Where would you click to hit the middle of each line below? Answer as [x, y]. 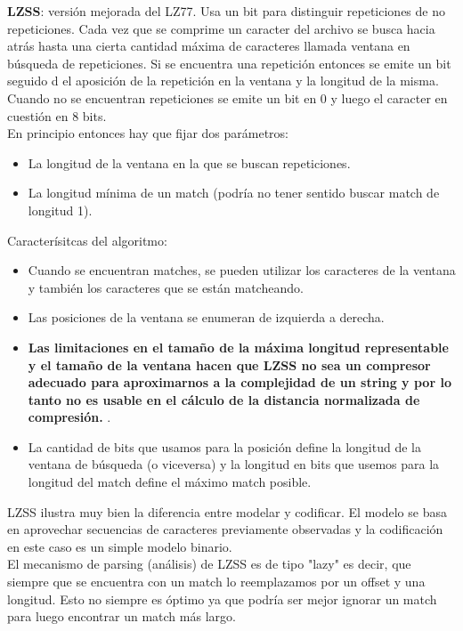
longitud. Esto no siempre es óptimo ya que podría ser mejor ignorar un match [222, 599]
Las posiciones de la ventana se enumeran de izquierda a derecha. [206, 317]
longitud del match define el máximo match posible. [170, 482]
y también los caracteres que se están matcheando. [166, 287]
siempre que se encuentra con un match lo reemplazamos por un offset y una [216, 582]
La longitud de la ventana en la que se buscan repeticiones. [189, 162]
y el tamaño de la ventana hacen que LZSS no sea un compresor [229, 364]
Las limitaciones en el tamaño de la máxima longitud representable [238, 347]
